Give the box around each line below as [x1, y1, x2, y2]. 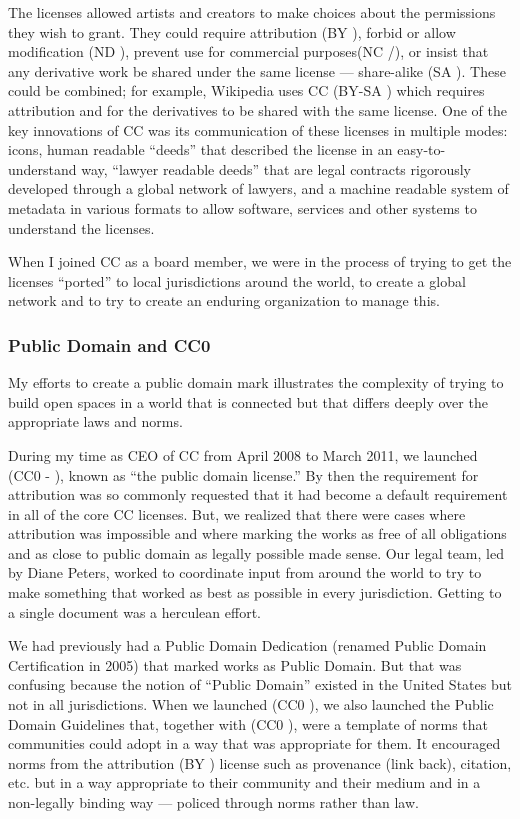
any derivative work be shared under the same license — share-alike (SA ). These [8, 60, 506, 81]
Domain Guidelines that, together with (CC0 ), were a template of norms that [8, 713, 489, 734]
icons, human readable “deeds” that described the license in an [8, 139, 393, 160]
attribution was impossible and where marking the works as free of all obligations [8, 523, 507, 544]
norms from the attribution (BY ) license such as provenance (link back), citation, [8, 752, 512, 773]
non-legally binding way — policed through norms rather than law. [8, 792, 419, 812]
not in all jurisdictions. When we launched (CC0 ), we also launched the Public [8, 694, 494, 715]
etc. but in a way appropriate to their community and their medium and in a [8, 772, 481, 793]
